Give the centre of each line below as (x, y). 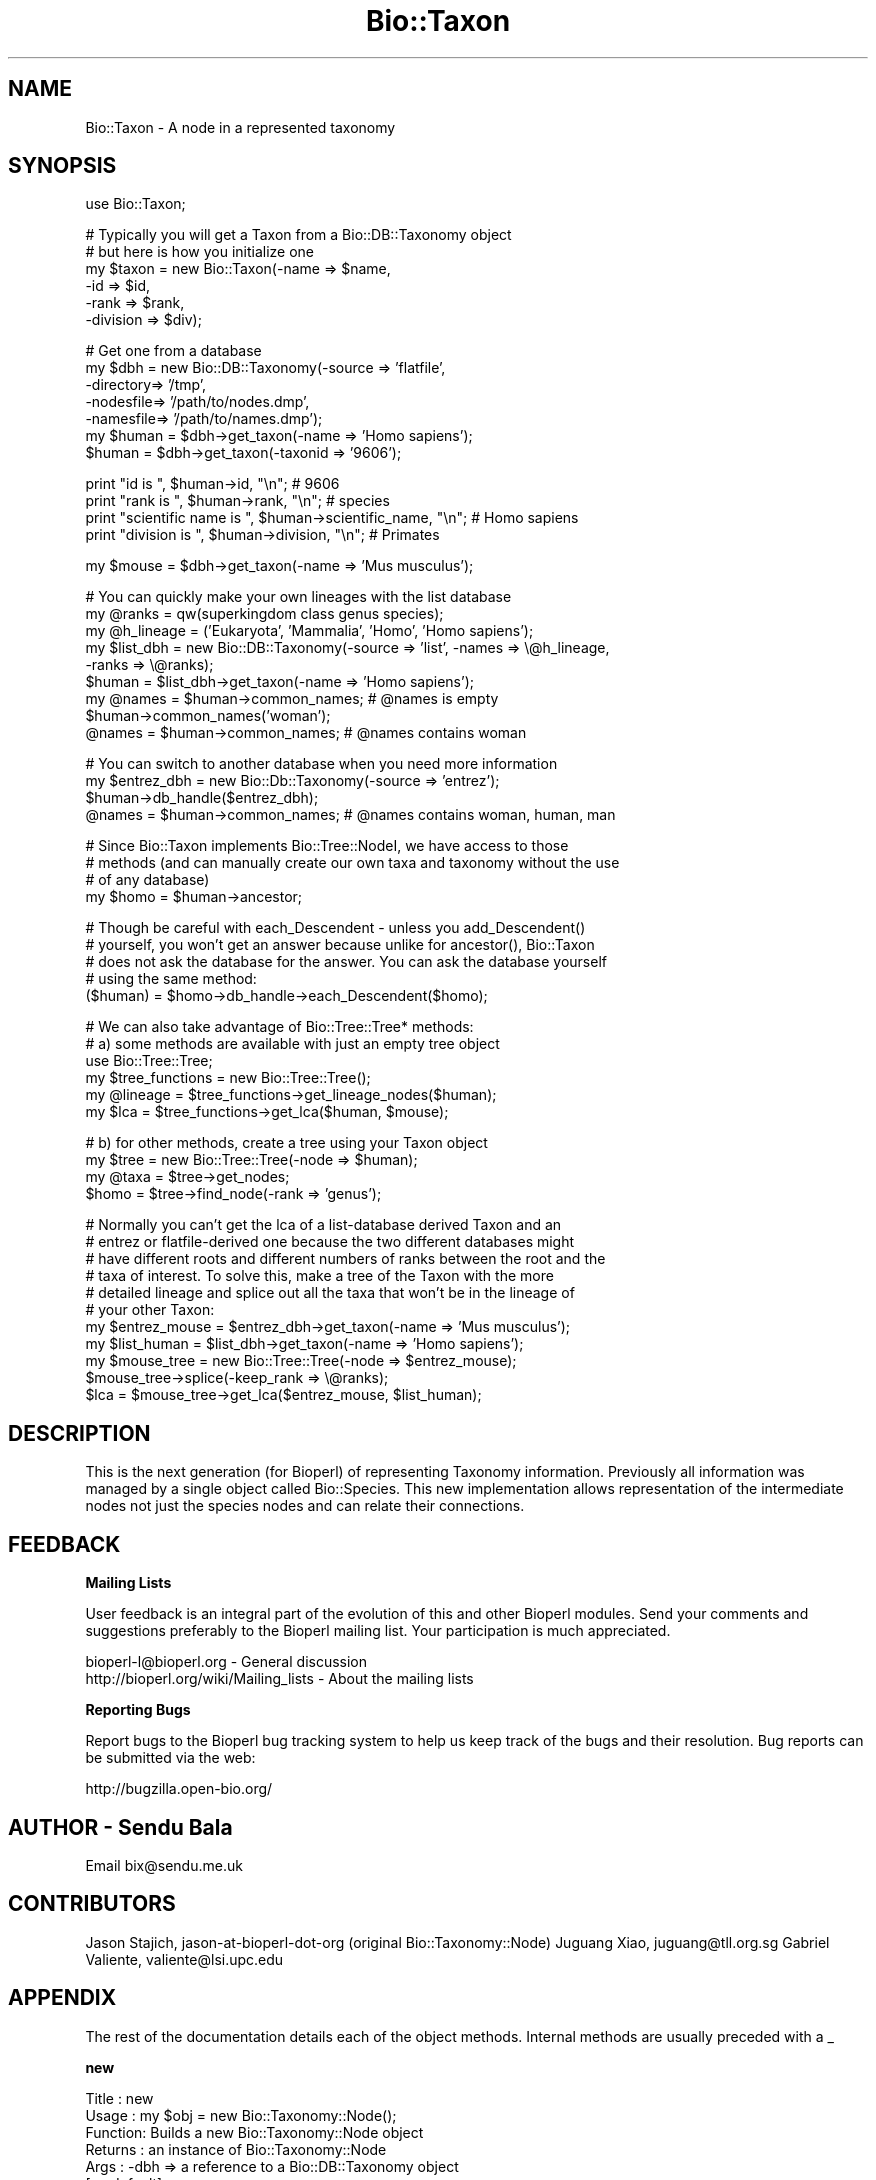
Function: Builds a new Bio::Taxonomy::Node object (254, 2132)
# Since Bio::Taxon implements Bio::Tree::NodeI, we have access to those (327, 846)
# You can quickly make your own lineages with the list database (298, 597)
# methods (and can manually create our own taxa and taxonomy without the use (352, 863)
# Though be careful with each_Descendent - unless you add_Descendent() (335, 928)
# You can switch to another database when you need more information (321, 764)
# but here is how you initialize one (199, 252)
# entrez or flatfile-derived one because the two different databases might (330, 1242)
